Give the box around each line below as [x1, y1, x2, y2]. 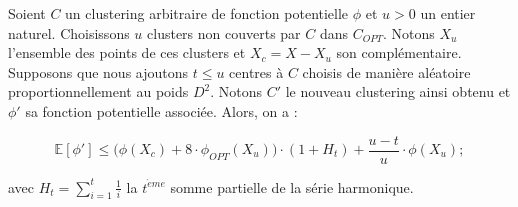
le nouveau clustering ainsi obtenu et [285, 81, 511, 102]
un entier [420, 3, 476, 23]
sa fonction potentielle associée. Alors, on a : [25, 100, 298, 121]
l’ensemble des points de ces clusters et [8, 42, 246, 63]
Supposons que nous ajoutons [8, 61, 189, 82]
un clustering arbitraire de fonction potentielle [65, 3, 349, 23]
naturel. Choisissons [8, 22, 130, 43]
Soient [8, 3, 46, 23]
